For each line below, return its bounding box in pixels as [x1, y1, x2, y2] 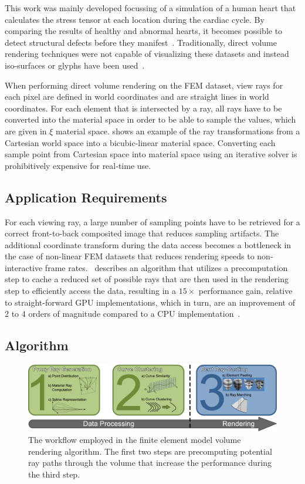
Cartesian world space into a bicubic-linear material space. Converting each [5, 136, 276, 148]
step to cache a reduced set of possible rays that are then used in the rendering [5, 273, 289, 285]
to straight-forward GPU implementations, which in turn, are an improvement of [5, 296, 295, 308]
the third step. [28, 468, 80, 480]
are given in [5, 124, 47, 137]
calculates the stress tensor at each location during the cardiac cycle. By [5, 13, 265, 25]
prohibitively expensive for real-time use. [5, 159, 151, 171]
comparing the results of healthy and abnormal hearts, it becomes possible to [5, 25, 283, 37]
